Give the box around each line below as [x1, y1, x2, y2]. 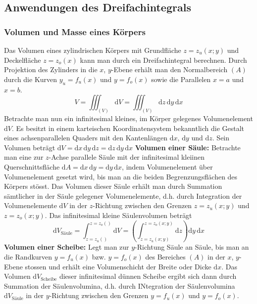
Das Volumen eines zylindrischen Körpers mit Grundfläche [4, 45, 181, 55]
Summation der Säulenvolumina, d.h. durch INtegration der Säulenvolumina [4, 280, 235, 291]
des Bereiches [145, 251, 186, 261]
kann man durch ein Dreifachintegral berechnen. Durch [80, 54, 247, 65]
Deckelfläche [4, 54, 41, 65]
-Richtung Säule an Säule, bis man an [135, 242, 249, 252]
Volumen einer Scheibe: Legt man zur [4, 242, 129, 252]
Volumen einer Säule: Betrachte [135, 142, 241, 152]
